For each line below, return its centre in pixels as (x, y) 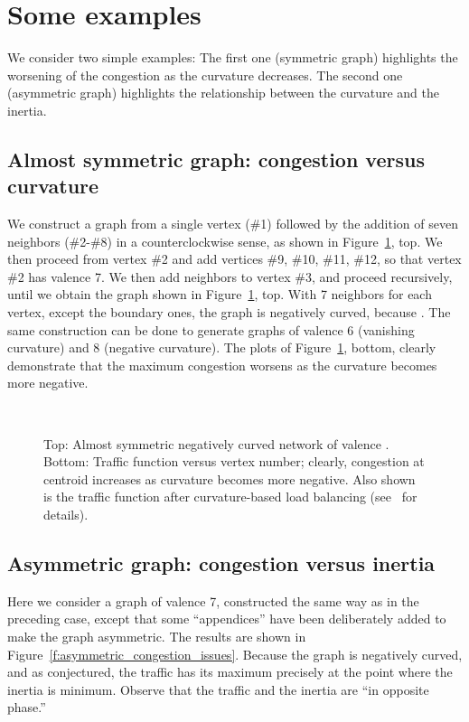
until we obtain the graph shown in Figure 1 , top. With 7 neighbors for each (220, 294)
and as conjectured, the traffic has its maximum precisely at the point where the (230, 672)
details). (66, 514)
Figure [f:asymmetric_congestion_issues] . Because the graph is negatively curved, (235, 654)
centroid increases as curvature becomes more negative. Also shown (230, 478)
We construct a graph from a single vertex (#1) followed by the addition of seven (233, 224)
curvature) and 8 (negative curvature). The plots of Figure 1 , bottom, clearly (222, 347)
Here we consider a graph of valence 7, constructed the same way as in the (213, 600)
